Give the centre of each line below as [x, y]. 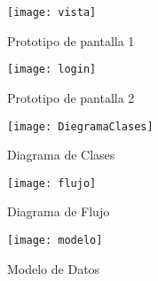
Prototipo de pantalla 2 [71, 97]
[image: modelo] [55, 240]
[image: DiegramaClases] [80, 126]
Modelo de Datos [54, 268]
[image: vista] [52, 12]
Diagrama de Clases [61, 155]
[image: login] [52, 70]
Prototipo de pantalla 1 [71, 40]
